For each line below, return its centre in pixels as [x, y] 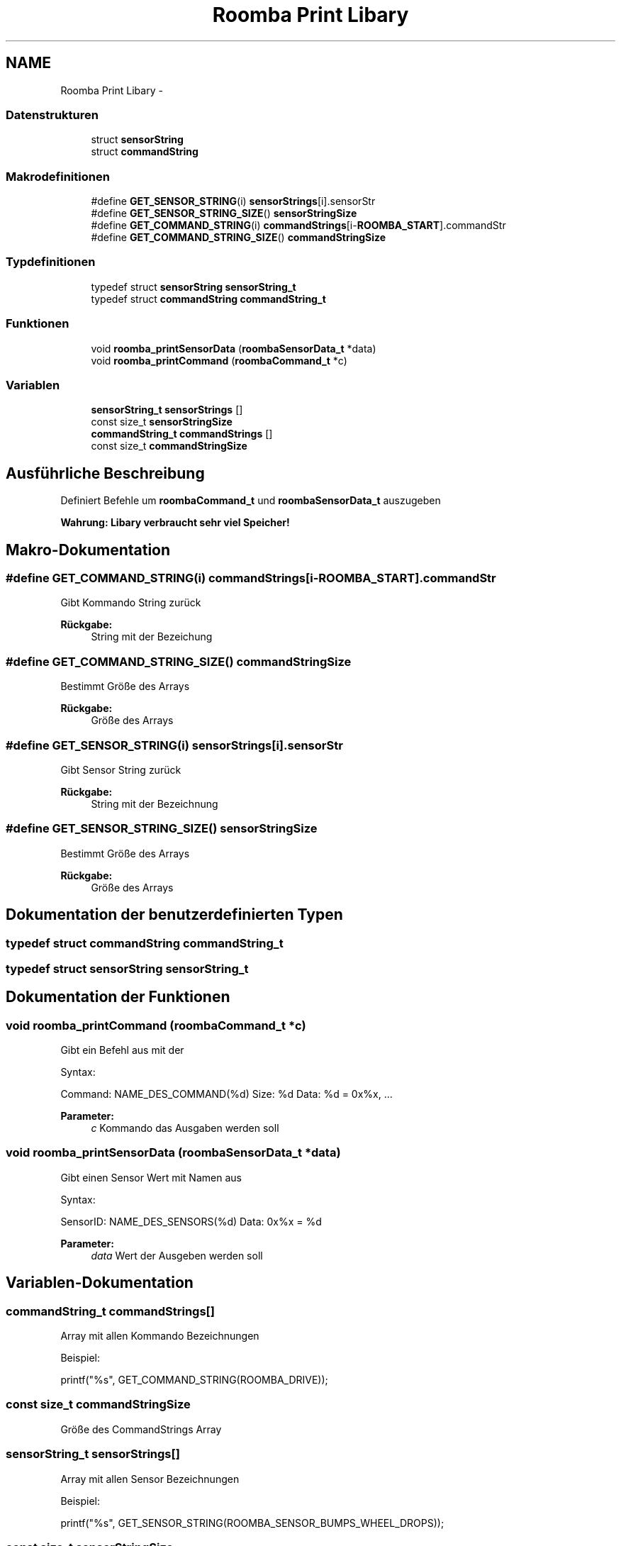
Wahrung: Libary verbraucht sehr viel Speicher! [175, 523]
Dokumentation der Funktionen [118, 997]
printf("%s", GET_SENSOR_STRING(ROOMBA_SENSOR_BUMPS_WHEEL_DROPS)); [252, 1523]
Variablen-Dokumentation [100, 1283]
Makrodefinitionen [58, 176]
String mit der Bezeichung [152, 637]
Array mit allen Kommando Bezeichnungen [160, 1336]
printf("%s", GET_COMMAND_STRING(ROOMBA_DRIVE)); [194, 1380]
